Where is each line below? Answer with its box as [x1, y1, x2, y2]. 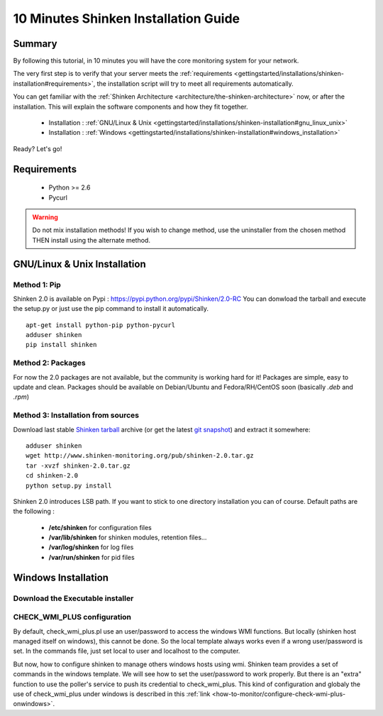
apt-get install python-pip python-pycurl [26, 321, 176, 329]
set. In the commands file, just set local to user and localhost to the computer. [13, 646, 240, 656]
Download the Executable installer [13, 593, 134, 603]
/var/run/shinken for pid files [48, 553, 135, 561]
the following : [13, 507, 55, 516]
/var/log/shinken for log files [48, 543, 134, 551]
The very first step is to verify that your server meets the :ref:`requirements [13, 70, 233, 78]
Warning [32, 213, 58, 221]
